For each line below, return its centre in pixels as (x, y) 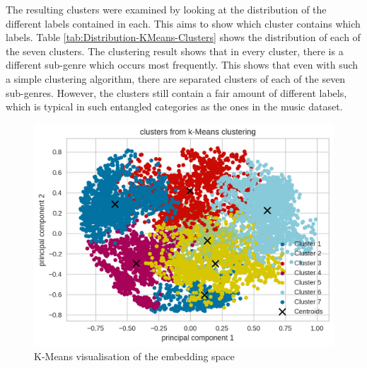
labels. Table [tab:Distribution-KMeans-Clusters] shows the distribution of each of (183, 37)
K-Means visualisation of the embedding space (134, 356)
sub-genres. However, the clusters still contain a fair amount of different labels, (176, 92)
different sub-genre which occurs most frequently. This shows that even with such (182, 65)
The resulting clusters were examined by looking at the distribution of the (166, 9)
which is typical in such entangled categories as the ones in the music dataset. (174, 107)
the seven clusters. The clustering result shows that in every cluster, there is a (175, 51)
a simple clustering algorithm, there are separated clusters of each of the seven (176, 78)
